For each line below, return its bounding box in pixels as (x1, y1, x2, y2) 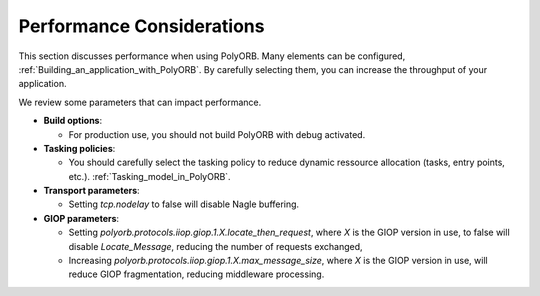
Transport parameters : (43, 185, 140, 197)
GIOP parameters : (43, 212, 120, 224)
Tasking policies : (43, 142, 116, 154)
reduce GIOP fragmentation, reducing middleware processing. (68, 268, 325, 280)
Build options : (43, 115, 103, 127)
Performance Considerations (18, 15, 265, 37)
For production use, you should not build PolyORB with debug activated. (68, 128, 366, 140)
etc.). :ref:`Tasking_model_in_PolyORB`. (68, 170, 231, 182)
